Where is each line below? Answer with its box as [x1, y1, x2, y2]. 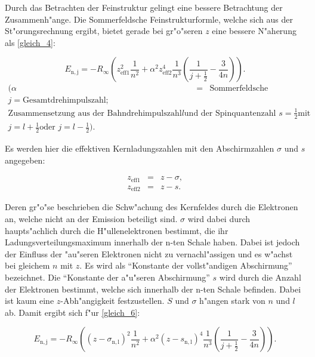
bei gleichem [5, 259, 50, 272]
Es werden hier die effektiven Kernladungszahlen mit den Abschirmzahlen [5, 142, 274, 155]
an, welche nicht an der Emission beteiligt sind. [5, 212, 178, 224]
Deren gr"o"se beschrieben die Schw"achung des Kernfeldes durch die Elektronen [5, 201, 298, 213]
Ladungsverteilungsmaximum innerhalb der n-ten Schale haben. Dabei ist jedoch [5, 236, 300, 248]
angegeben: [5, 153, 45, 166]
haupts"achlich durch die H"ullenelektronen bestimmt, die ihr [5, 224, 228, 236]
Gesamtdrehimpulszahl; [23, 96, 109, 105]
